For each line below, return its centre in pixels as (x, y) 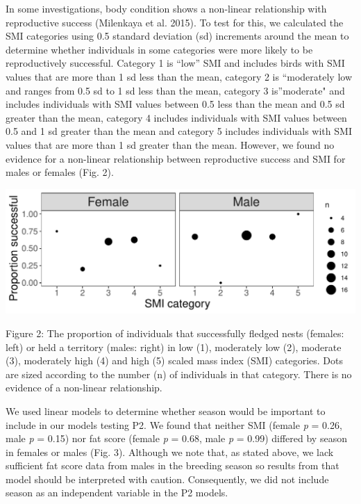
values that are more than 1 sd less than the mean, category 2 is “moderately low (179, 76)
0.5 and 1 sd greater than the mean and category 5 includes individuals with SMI (179, 131)
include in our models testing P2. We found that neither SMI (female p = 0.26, (174, 424)
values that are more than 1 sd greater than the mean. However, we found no (170, 144)
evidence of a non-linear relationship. (84, 388)
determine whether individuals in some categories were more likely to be (159, 49)
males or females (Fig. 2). (60, 172)
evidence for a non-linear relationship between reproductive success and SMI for (176, 158)
